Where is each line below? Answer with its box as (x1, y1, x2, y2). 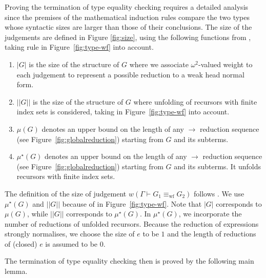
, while (27, 208, 48, 219)
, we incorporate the (178, 208, 242, 219)
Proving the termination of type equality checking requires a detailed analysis (5, 2, 249, 12)
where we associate (129, 58, 189, 69)
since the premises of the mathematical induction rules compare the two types (5, 11, 250, 22)
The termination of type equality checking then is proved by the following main (5, 255, 254, 266)
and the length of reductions (167, 228, 256, 239)
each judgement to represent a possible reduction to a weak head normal (16, 69, 244, 80)
